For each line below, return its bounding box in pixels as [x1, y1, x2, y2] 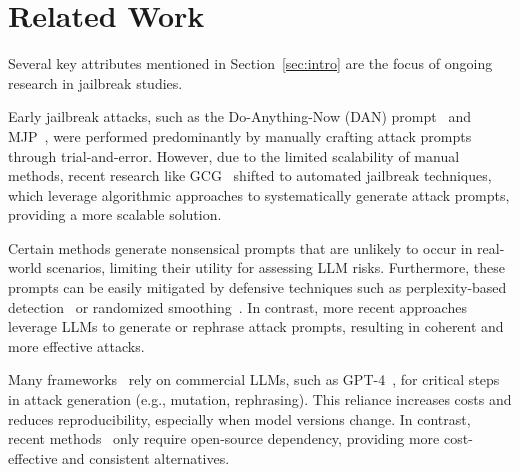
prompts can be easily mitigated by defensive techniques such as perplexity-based [8, 277, 507, 298]
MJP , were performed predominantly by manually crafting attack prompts [8, 125, 472, 146]
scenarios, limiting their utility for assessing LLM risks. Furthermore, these [46, 257, 506, 278]
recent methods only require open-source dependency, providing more [8, 428, 440, 449]
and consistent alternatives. [62, 447, 230, 468]
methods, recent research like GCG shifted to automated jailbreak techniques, [8, 165, 492, 186]
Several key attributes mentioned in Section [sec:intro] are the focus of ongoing [8, 53, 493, 74]
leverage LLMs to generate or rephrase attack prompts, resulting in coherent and [8, 316, 504, 337]
